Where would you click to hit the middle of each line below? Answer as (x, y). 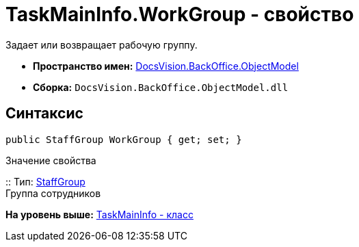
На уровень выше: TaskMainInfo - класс (99, 214)
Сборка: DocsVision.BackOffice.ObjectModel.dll (161, 87)
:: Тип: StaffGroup (45, 181)
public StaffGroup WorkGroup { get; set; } (124, 139)
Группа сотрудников (53, 193)
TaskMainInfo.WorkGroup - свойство (180, 14)
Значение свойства (51, 160)
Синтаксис (44, 114)
